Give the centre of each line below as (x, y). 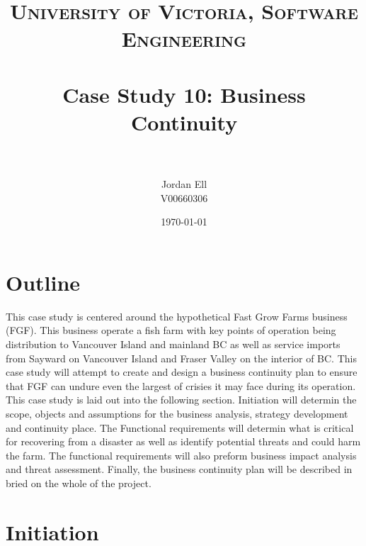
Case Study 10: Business (184, 94)
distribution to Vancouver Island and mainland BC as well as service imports (173, 344)
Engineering (184, 39)
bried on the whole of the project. (79, 483)
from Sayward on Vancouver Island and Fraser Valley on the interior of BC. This (181, 358)
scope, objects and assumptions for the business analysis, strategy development (177, 413)
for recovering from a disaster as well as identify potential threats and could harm (183, 441)
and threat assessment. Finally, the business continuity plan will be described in (179, 469)
